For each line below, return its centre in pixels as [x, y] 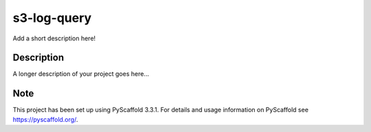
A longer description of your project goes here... [81, 74]
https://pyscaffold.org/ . [45, 119]
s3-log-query [52, 18]
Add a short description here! [54, 38]
